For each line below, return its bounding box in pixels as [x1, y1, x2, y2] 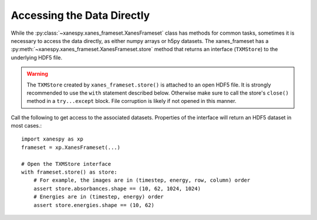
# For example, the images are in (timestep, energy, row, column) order [33, 177, 251, 184]
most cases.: [11, 122, 42, 129]
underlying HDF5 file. [11, 54, 63, 61]
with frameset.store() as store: [21, 169, 117, 176]
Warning [26, 71, 48, 78]
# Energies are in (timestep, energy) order [33, 194, 164, 200]
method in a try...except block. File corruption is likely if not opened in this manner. [26, 98, 237, 105]
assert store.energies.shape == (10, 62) [33, 202, 155, 208]
